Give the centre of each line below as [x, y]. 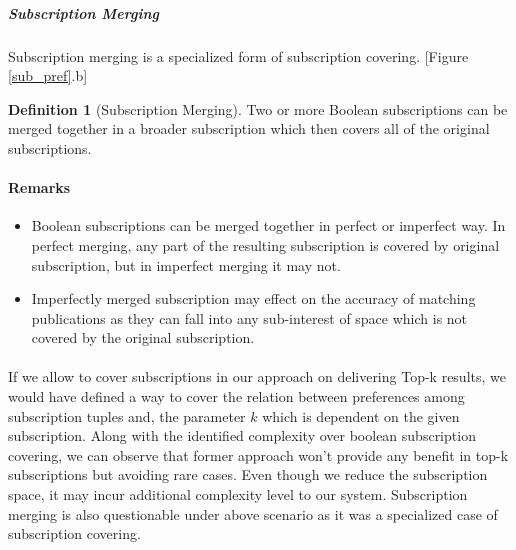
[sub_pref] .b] [48, 75]
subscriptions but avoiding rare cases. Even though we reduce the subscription [248, 474]
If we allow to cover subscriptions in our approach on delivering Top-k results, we [257, 376]
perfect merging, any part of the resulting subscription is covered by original [265, 244]
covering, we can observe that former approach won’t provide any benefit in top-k [258, 454]
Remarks [39, 187]
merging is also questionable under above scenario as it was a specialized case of [253, 513]
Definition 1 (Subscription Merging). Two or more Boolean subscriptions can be [258, 108]
